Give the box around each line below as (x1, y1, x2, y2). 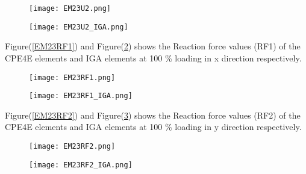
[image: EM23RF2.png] (29, 142, 116, 151)
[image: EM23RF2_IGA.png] (29, 160, 133, 169)
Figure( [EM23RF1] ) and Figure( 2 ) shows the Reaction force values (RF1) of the (5, 40, 301, 52)
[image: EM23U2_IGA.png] (29, 22, 128, 31)
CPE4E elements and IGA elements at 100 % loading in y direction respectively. (5, 120, 302, 133)
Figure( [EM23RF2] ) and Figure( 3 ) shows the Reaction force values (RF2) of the (5, 108, 301, 121)
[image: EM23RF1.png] (29, 73, 116, 82)
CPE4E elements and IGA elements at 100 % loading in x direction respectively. (5, 51, 302, 64)
